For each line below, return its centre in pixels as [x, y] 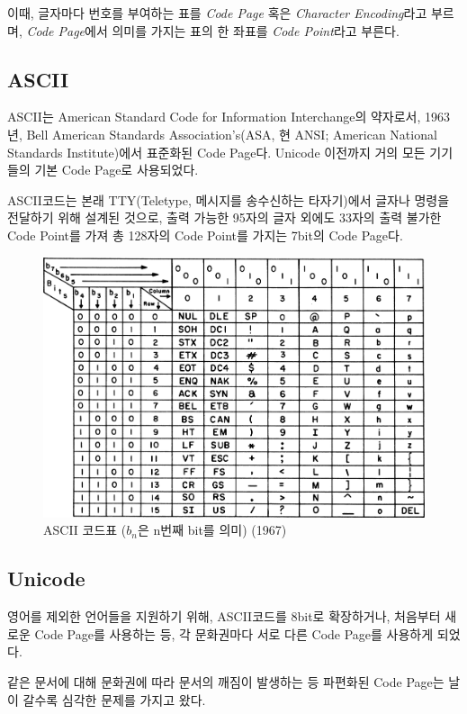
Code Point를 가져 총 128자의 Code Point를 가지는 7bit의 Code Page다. [205, 235]
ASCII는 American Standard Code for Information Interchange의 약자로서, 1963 [229, 117]
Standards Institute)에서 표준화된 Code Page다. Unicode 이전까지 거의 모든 [216, 152]
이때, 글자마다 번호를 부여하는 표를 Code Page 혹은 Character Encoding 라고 [217, 13]
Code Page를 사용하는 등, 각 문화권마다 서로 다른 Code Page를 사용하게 [234, 633]
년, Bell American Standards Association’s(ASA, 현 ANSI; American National [222, 134]
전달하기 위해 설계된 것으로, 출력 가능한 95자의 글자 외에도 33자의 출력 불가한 [225, 217]
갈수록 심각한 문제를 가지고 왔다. [114, 699]
